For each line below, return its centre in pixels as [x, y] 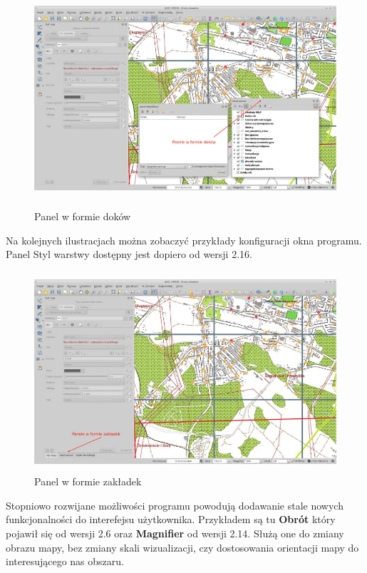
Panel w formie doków [83, 216]
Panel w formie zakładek [88, 481]
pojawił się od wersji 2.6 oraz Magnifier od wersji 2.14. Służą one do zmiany [175, 533]
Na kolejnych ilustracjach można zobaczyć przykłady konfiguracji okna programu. [184, 240]
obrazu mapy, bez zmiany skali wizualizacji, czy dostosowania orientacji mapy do [182, 547]
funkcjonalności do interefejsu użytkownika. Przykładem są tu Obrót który [171, 519]
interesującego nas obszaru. [65, 561]
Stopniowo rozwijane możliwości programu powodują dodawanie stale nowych [175, 505]
